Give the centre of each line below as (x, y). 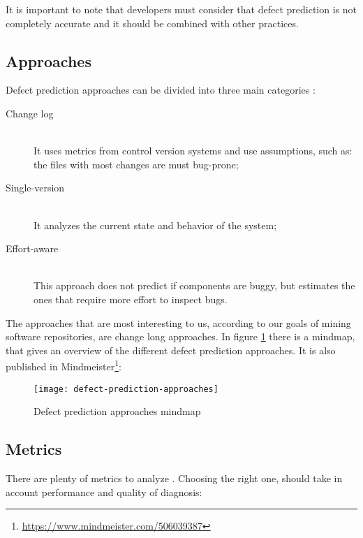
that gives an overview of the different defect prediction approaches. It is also (171, 350)
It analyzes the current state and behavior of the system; (155, 225)
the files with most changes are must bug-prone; (136, 164)
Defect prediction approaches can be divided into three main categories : (161, 90)
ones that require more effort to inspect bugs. (131, 299)
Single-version (35, 188)
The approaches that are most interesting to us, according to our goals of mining (178, 322)
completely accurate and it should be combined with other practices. (152, 23)
